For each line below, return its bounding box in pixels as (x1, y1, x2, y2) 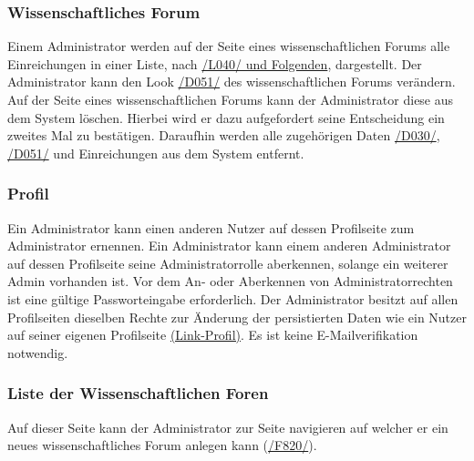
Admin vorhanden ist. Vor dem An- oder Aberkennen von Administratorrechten (7, 271, 453, 291)
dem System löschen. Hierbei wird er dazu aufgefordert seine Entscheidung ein (7, 108, 445, 127)
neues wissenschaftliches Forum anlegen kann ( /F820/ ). (7, 435, 317, 455)
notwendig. (7, 343, 68, 362)
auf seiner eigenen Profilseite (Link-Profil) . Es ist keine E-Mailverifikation (7, 325, 418, 344)
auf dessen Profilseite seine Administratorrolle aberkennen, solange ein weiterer (7, 253, 448, 272)
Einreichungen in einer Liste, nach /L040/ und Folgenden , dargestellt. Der (7, 54, 422, 73)
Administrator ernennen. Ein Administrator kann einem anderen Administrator (7, 236, 451, 255)
